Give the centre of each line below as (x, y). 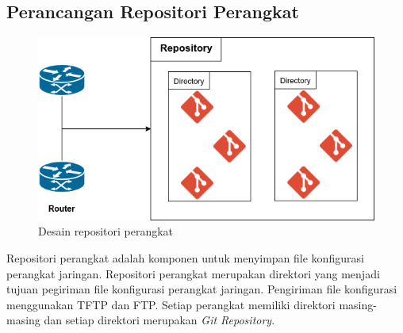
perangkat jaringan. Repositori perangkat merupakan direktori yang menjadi (193, 273)
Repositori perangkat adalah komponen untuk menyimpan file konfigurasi (185, 257)
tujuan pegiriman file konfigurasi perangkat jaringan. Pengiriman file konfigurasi (202, 289)
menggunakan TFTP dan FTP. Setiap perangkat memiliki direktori (171, 304)
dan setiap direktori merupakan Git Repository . (159, 320)
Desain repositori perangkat (106, 231)
